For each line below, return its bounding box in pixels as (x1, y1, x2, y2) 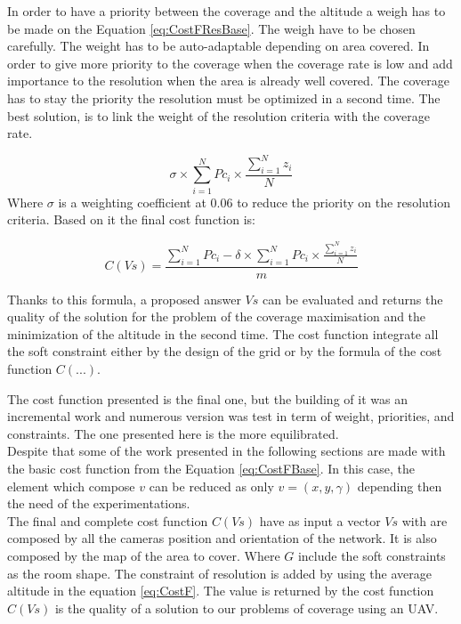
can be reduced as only (149, 476, 274, 495)
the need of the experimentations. (7, 494, 190, 513)
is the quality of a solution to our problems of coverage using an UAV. (54, 598, 439, 617)
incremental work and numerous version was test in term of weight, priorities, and (7, 407, 455, 425)
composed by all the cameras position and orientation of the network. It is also (7, 529, 437, 547)
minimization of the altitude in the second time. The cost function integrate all (7, 324, 439, 343)
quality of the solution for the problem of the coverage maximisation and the (7, 307, 426, 326)
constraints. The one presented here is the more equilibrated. (7, 424, 339, 442)
